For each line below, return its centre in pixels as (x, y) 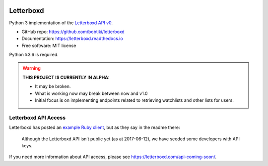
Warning (32, 68)
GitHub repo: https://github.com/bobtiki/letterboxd (73, 32)
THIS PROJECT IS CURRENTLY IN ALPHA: (66, 77)
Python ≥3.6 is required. (34, 55)
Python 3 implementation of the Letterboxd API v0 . (61, 23)
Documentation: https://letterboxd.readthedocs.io (72, 39)
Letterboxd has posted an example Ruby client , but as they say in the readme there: (95, 127)
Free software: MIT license (49, 45)
